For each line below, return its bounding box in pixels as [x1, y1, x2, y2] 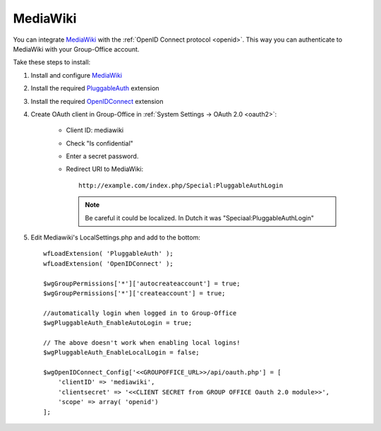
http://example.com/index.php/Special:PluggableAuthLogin [78, 181, 284, 189]
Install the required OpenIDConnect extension [30, 97, 164, 105]
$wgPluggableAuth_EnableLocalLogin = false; [43, 348, 200, 357]
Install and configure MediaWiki [30, 71, 123, 79]
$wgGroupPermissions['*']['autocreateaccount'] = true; [43, 279, 241, 288]
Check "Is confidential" [66, 138, 133, 148]
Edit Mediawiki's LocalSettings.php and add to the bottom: [30, 233, 201, 242]
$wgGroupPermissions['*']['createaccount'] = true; [43, 289, 226, 297]
